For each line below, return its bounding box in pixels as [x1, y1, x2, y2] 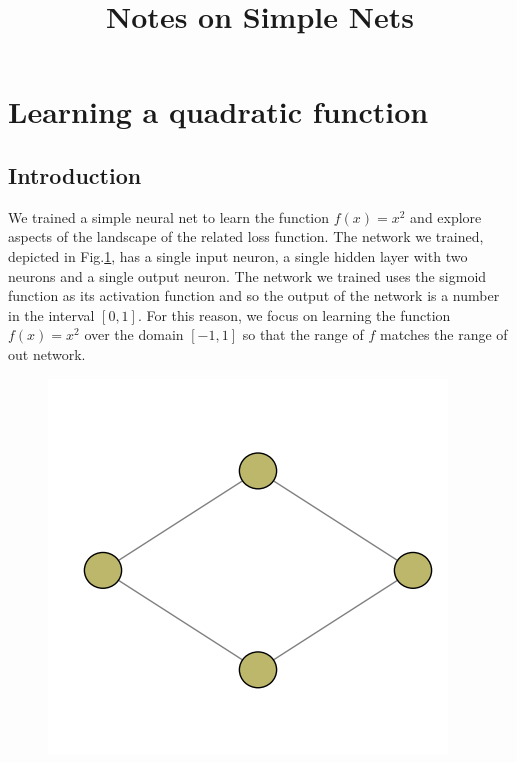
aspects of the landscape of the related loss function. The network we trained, [8, 226, 484, 247]
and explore [410, 206, 482, 227]
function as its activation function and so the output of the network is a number [8, 285, 500, 306]
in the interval [8, 304, 95, 325]
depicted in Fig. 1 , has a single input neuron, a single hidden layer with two [8, 245, 468, 266]
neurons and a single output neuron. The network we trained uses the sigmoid [8, 265, 487, 286]
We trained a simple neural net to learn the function [8, 206, 330, 227]
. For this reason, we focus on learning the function [137, 304, 451, 325]
